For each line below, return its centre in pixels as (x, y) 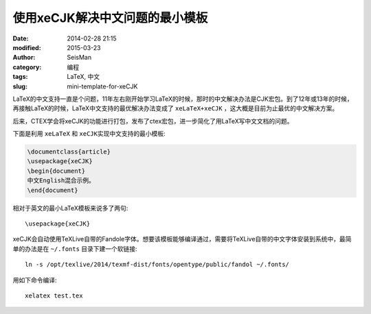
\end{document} (53, 190)
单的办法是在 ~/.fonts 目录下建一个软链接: (75, 249)
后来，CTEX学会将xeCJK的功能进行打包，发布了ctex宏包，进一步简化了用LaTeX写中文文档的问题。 (153, 121)
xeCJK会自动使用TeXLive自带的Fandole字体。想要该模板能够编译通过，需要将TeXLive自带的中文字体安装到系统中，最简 (182, 239)
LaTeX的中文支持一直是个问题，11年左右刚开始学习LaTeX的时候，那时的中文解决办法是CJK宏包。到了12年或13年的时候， (183, 99)
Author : (24, 58)
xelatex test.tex (54, 295)
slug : (20, 86)
